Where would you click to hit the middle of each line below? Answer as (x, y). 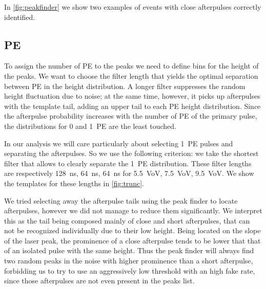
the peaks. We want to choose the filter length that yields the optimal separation (131, 75)
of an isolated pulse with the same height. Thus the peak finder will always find (129, 250)
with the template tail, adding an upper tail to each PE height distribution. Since (132, 106)
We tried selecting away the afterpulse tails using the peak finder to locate (121, 200)
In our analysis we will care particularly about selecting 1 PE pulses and (119, 143)
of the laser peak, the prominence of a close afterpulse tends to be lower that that (132, 240)
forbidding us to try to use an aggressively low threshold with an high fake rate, (130, 270)
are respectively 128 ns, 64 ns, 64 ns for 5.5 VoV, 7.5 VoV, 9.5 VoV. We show (129, 173)
